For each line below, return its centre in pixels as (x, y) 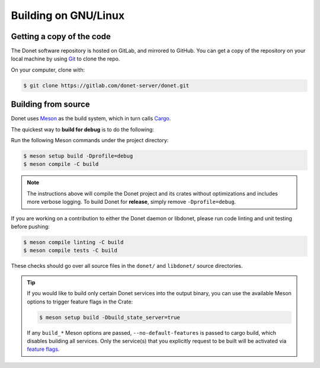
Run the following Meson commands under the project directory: (90, 140)
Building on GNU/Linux (68, 15)
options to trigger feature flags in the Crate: (80, 302)
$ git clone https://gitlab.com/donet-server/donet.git (106, 85)
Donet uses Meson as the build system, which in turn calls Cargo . (91, 119)
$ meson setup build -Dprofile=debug (78, 156)
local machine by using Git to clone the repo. (65, 59)
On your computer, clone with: (48, 70)
